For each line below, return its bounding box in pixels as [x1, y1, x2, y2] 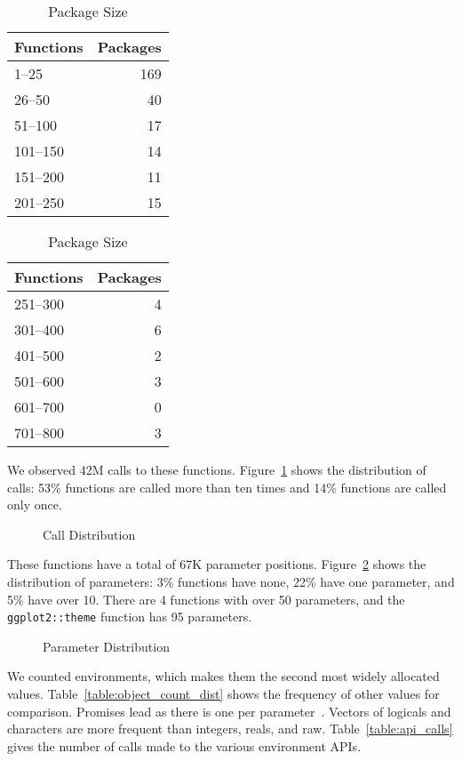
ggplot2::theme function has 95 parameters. [7, 607, 252, 626]
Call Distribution [43, 525, 136, 543]
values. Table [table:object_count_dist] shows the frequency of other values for [7, 685, 440, 702]
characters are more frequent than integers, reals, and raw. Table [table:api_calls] [7, 719, 453, 738]
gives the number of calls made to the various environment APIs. [7, 736, 362, 755]
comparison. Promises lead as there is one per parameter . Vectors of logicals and [7, 701, 451, 720]
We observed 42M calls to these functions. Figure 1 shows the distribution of [7, 461, 426, 478]
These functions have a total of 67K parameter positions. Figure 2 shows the [7, 555, 426, 573]
